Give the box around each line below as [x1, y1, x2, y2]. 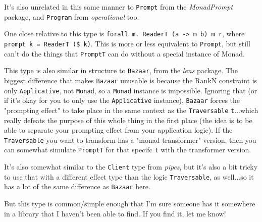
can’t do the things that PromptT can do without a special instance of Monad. [4, 48, 245, 59]
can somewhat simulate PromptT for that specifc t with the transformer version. [4, 144, 251, 155]
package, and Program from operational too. [4, 11, 139, 22]
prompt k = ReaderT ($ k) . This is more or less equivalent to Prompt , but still [4, 38, 250, 48]
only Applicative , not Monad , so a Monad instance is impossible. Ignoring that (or [4, 85, 257, 95]
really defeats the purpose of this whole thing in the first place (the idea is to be [4, 115, 252, 125]
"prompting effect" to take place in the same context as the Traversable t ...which [4, 104, 258, 115]
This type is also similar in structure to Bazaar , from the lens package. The [4, 65, 238, 76]
